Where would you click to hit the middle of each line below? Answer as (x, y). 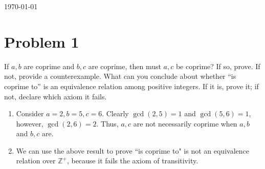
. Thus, (107, 123)
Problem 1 (42, 41)
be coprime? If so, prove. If (218, 66)
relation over (36, 161)
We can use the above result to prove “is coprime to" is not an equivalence (132, 150)
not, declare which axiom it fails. (56, 96)
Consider (30, 113)
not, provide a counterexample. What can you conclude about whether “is (120, 76)
